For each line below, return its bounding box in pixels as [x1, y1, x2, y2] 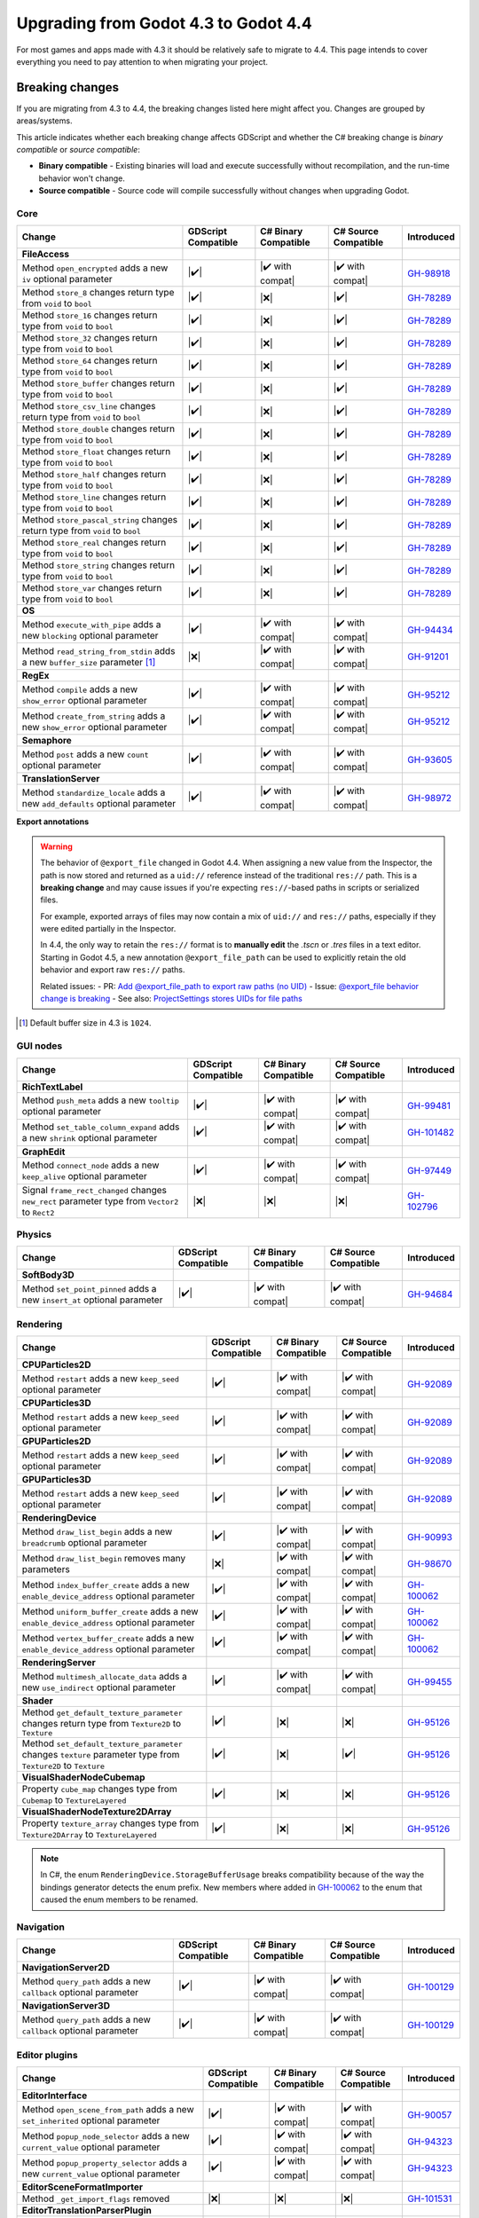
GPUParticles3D [21, 1474, 92, 1486]
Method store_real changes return [21, 537, 167, 549]
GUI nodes [16, 1040, 63, 1052]
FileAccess [21, 248, 70, 261]
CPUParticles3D [21, 1397, 92, 1410]
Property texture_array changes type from [21, 1817, 200, 1829]
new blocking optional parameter [21, 629, 159, 641]
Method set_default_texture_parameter [21, 1737, 184, 1750]
